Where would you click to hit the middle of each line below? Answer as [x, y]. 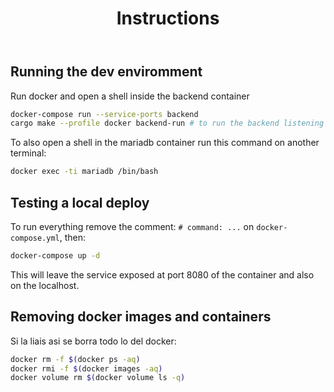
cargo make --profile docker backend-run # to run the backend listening [167, 123]
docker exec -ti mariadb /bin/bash [84, 172]
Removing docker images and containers [141, 317]
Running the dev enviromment [106, 72]
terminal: [28, 153]
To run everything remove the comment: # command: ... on [132, 227]
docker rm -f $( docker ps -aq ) [75, 359]
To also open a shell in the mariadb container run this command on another [165, 143]
